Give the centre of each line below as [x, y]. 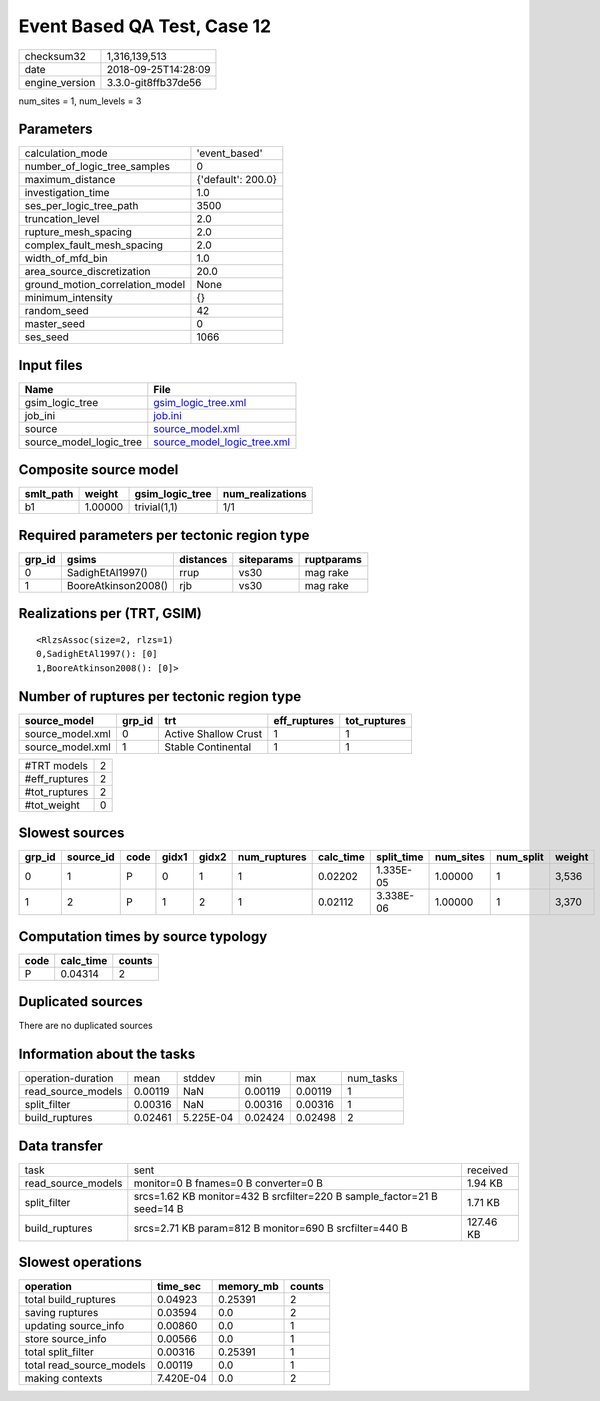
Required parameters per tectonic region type [164, 535]
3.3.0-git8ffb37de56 [154, 82]
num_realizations [264, 494]
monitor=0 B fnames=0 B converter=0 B [228, 1183]
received [487, 1170]
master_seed [54, 324]
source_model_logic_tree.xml [221, 442]
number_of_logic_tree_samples [97, 167]
